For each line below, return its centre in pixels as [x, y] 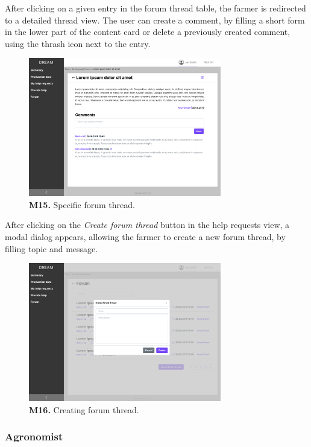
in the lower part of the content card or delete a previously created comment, [148, 32]
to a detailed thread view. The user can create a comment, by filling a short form [155, 20]
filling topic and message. [52, 248]
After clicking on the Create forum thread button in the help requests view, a [147, 225]
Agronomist [34, 436]
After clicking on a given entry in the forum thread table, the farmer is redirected [155, 8]
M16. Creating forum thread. [84, 409]
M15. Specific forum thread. [82, 204]
